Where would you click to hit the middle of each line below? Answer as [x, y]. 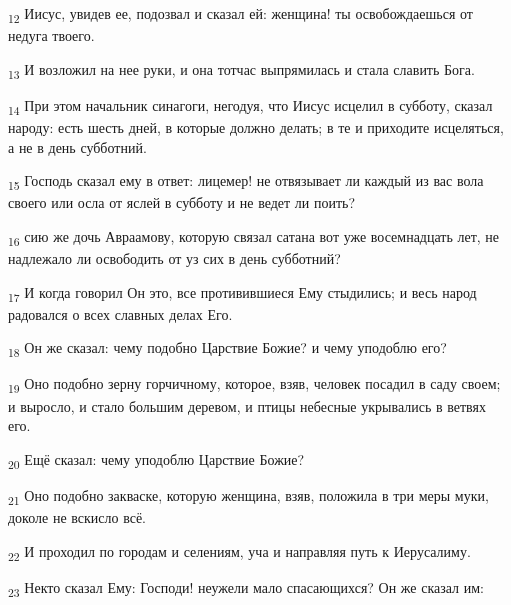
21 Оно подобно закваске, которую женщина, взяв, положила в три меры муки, [248, 496]
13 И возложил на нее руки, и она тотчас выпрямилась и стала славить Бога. [241, 70]
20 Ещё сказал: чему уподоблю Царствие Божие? [156, 460]
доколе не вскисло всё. [77, 517]
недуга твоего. [51, 35]
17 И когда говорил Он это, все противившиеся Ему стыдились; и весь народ [242, 293]
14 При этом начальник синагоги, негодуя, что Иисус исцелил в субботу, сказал [250, 106]
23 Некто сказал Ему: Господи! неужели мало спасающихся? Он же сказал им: [246, 588]
